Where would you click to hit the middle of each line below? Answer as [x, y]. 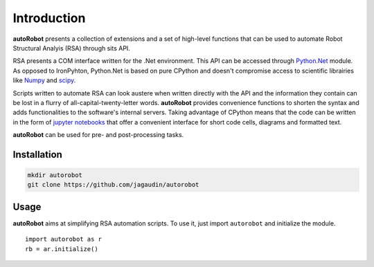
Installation [37, 155]
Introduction [49, 18]
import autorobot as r [64, 239]
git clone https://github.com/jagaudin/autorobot [113, 185]
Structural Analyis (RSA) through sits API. [72, 48]
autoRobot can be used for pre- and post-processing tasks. [98, 135]
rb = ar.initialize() [62, 249]
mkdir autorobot [55, 175]
